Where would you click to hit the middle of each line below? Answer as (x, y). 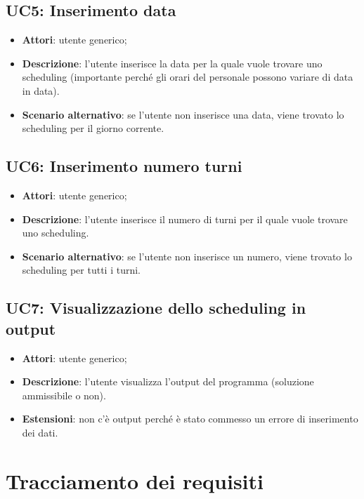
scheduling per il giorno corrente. (93, 128)
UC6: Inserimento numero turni (124, 166)
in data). (41, 90)
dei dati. (40, 432)
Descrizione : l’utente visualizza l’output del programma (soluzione (168, 381)
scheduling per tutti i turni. (81, 270)
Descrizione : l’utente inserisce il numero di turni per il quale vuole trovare (185, 219)
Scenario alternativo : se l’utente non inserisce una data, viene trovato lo (183, 114)
